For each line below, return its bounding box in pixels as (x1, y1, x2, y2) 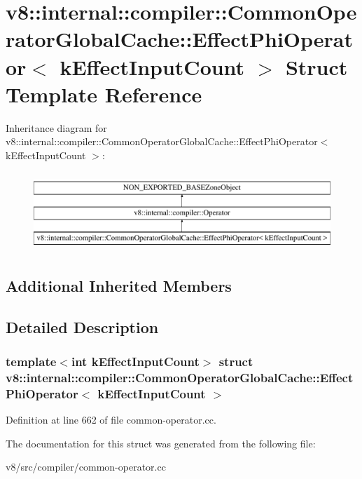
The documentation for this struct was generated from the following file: (6, 436, 316, 450)
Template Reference (6, 79, 202, 108)
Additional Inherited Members (6, 274, 232, 296)
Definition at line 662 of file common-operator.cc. (6, 412, 216, 427)
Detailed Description (6, 316, 159, 337)
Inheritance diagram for (6, 120, 107, 135)
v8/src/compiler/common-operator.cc (6, 459, 166, 474)
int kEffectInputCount (71, 352, 200, 370)
